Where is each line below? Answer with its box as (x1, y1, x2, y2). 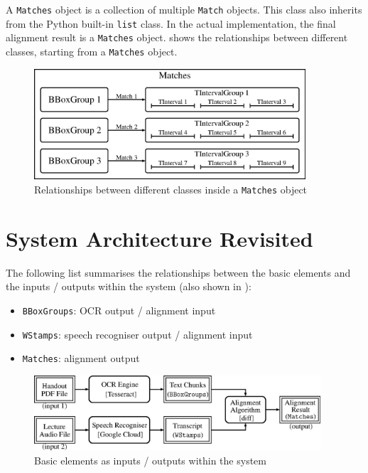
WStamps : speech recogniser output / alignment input (22, 326, 253, 341)
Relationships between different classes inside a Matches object (34, 181, 308, 196)
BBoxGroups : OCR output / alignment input (22, 302, 216, 317)
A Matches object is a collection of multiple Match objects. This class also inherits (6, 2, 362, 16)
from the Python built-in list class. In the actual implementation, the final (6, 16, 336, 31)
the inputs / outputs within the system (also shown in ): (6, 279, 251, 294)
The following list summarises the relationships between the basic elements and (6, 265, 351, 280)
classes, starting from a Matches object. (6, 43, 178, 58)
